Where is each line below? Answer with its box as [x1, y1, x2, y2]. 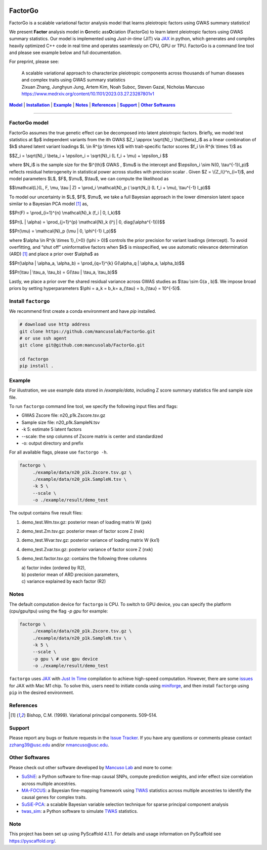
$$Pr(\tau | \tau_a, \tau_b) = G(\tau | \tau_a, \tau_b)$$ [9, 269, 118, 275]
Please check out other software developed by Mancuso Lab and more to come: [9, 764, 173, 770]
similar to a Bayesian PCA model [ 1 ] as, [9, 201, 89, 207]
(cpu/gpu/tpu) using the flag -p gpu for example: [9, 608, 108, 614]
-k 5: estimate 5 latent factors [21, 426, 82, 432]
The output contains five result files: [9, 510, 83, 516]
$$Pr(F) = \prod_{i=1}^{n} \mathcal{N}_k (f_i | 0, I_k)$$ [9, 210, 121, 216]
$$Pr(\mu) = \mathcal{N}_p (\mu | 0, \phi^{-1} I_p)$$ [9, 228, 117, 234]
